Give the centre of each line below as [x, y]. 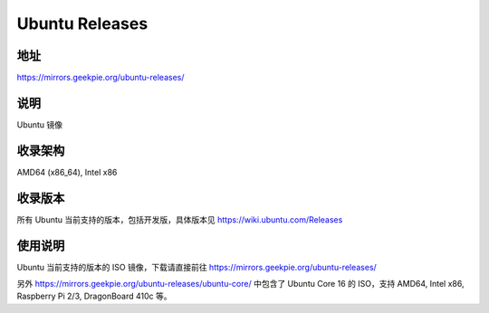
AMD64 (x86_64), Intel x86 [67, 172]
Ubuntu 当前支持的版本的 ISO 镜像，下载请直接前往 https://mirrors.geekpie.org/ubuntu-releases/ [197, 267]
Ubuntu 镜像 [40, 124]
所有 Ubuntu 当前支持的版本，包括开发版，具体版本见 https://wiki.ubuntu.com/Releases [180, 219]
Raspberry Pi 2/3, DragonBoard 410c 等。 [94, 296]
